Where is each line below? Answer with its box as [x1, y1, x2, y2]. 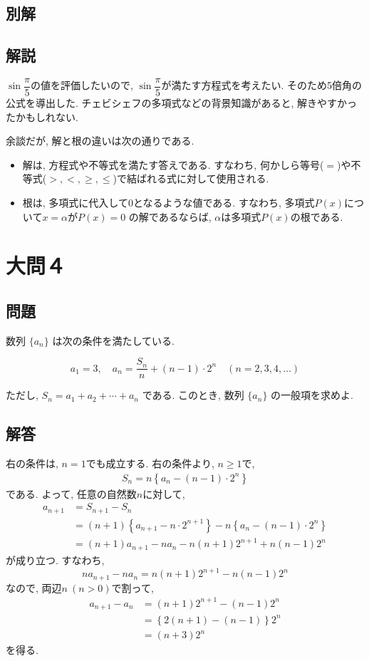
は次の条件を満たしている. [52, 333, 175, 348]
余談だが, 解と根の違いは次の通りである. [6, 133, 194, 148]
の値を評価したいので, [30, 78, 133, 93]
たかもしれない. [6, 109, 78, 124]
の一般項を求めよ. [271, 387, 353, 402]
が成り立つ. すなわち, [6, 552, 105, 567]
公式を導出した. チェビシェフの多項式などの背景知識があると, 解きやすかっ [6, 95, 358, 110]
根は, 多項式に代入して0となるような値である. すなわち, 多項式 [22, 195, 315, 210]
